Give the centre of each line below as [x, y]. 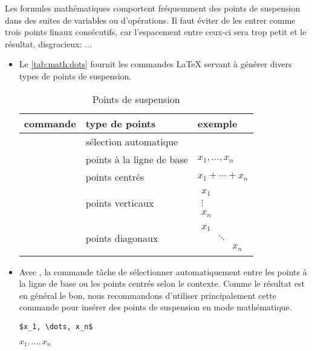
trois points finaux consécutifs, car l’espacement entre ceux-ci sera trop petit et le [156, 32]
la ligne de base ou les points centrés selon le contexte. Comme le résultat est [162, 283]
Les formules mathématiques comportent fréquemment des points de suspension [153, 8]
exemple [217, 123]
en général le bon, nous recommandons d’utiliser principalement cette [148, 295]
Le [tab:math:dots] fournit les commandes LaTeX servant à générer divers [155, 64]
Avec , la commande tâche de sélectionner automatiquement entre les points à [163, 271]
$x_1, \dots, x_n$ [56, 326]
